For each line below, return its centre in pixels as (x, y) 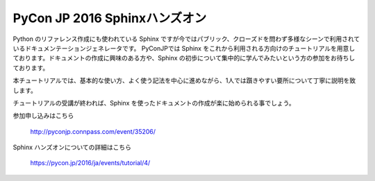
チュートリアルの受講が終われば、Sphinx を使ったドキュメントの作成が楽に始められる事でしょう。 (154, 103)
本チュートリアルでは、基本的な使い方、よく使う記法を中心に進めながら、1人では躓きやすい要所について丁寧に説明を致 (184, 80)
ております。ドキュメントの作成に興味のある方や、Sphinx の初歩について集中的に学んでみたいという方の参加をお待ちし (184, 58)
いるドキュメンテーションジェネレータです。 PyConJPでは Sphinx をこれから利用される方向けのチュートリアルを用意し (184, 48)
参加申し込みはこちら (43, 116)
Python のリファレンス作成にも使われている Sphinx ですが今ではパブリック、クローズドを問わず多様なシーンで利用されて (186, 39)
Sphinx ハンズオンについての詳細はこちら (72, 147)
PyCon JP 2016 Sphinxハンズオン (110, 18)
